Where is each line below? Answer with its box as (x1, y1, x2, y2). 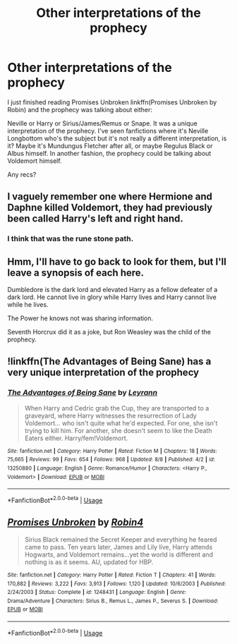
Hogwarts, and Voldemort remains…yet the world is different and (24, 550, 214, 559)
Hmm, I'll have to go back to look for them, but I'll (7, 255, 227, 267)
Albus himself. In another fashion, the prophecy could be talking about (7, 149, 212, 157)
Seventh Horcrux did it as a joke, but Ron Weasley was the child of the (7, 328, 212, 336)
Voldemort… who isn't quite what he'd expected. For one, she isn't (24, 418, 218, 427)
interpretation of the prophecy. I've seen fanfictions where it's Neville (7, 126, 209, 135)
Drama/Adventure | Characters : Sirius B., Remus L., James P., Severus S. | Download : (7, 597, 219, 604)
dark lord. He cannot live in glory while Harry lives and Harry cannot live (7, 293, 217, 301)
